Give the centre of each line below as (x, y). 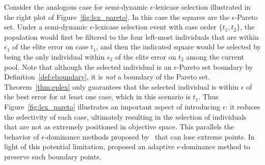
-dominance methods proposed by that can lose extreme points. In (149, 136)
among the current (215, 56)
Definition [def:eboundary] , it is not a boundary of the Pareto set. (107, 77)
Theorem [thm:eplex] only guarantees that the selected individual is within (122, 86)
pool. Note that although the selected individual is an (88, 66)
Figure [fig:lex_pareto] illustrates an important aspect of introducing (112, 106)
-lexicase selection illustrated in (202, 7)
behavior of (22, 136)
